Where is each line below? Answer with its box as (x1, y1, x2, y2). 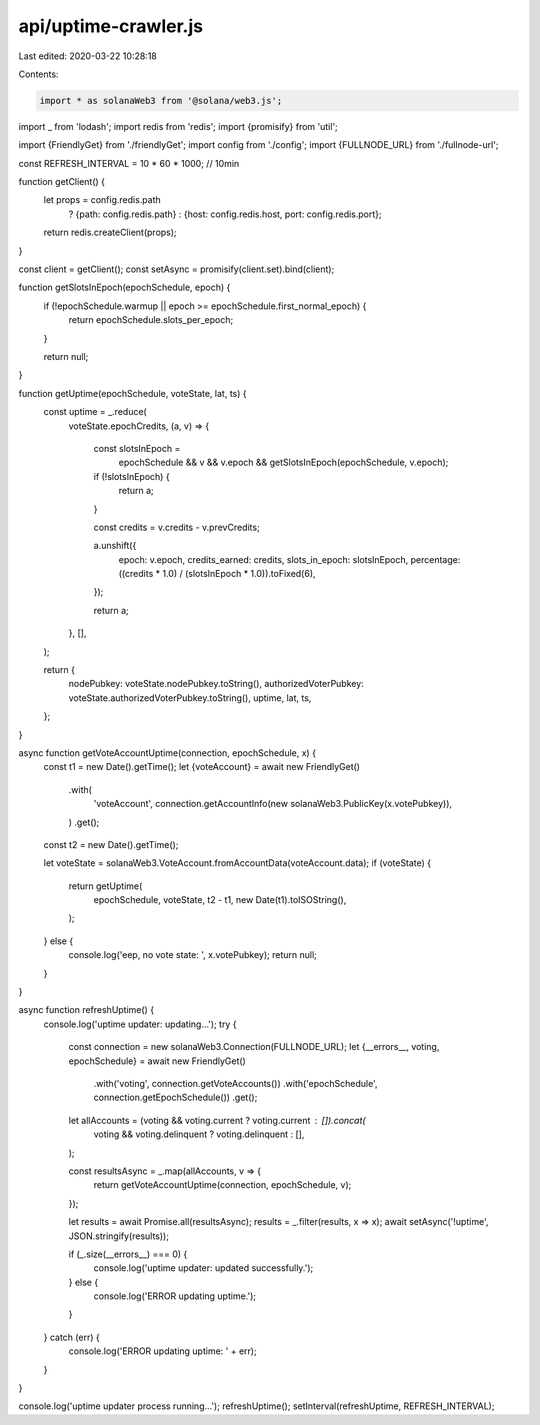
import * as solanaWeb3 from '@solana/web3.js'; (39, 95, 283, 106)
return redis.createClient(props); (43, 226, 177, 239)
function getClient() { (18, 176, 105, 188)
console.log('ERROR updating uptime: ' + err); (68, 1345, 257, 1357)
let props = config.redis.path (43, 194, 162, 206)
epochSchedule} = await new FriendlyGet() (68, 1055, 247, 1067)
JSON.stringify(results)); (68, 1230, 170, 1242)
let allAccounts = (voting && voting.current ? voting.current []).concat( (68, 1114, 366, 1126)
